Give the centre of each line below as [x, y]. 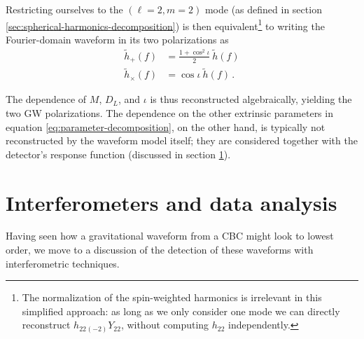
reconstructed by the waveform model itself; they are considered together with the [182, 140]
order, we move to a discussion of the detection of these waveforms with [160, 250]
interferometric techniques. [63, 263]
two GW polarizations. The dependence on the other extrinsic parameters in [169, 112]
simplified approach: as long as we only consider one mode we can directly [181, 311]
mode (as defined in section [263, 9]
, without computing [165, 325]
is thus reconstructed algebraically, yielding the [251, 99]
